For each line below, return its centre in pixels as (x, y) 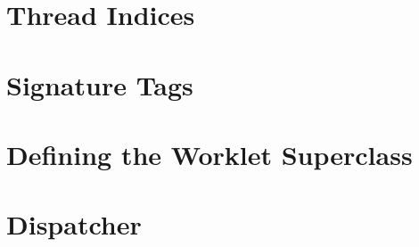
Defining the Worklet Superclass (209, 154)
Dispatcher (74, 224)
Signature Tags (100, 84)
